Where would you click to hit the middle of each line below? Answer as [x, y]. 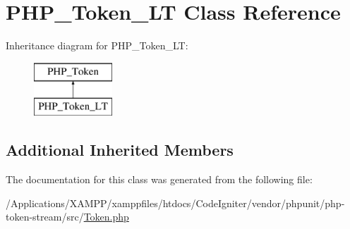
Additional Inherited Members [120, 150]
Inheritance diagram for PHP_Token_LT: [97, 45]
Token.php [106, 217]
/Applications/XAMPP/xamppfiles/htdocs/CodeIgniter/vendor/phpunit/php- [175, 203]
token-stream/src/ [45, 217]
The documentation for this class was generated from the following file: [159, 179]
